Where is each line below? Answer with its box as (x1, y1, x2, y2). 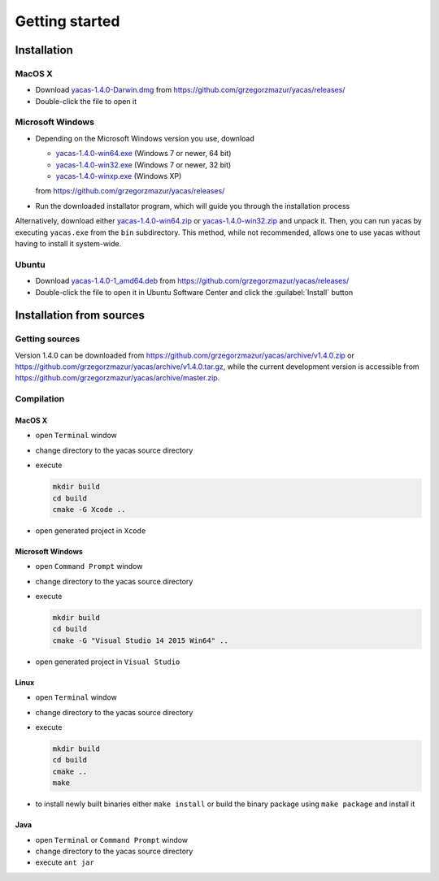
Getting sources (15, 333, 80, 345)
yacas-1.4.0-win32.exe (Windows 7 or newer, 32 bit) (55, 159, 232, 170)
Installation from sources (15, 309, 146, 323)
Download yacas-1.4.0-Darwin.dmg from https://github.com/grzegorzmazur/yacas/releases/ (35, 85, 346, 95)
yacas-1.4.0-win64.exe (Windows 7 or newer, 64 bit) (55, 149, 232, 158)
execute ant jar (35, 857, 95, 867)
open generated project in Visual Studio (35, 657, 180, 666)
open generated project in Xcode (35, 525, 146, 536)
